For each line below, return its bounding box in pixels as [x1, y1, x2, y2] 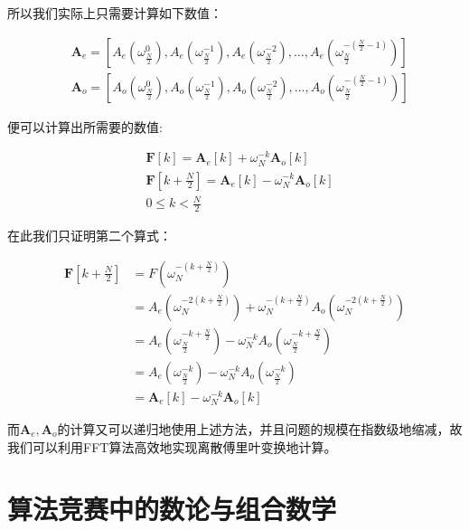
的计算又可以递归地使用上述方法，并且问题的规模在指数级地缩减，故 [57, 419, 463, 438]
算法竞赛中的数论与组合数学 [7, 490, 337, 527]
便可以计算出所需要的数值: [7, 117, 163, 136]
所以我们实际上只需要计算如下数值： [7, 4, 222, 22]
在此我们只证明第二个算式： [7, 225, 172, 244]
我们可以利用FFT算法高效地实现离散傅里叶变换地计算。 [7, 437, 337, 456]
